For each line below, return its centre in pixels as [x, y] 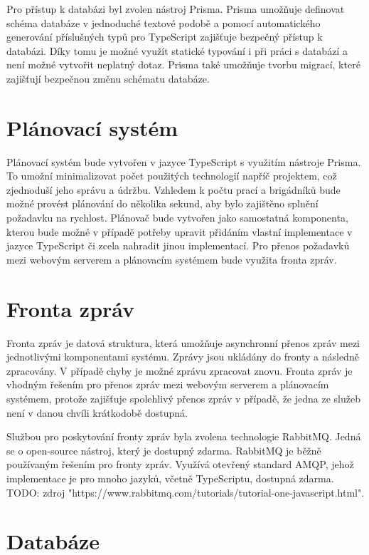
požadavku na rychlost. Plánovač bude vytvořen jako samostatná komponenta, [177, 218]
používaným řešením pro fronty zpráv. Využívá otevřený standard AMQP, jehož [180, 464]
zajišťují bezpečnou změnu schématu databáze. [108, 78]
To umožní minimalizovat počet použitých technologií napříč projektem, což [172, 176]
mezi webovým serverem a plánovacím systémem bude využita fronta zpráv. [172, 259]
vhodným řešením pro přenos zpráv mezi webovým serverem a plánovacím [168, 384]
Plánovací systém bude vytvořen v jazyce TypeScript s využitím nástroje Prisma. [184, 161]
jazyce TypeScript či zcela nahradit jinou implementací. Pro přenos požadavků [178, 245]
